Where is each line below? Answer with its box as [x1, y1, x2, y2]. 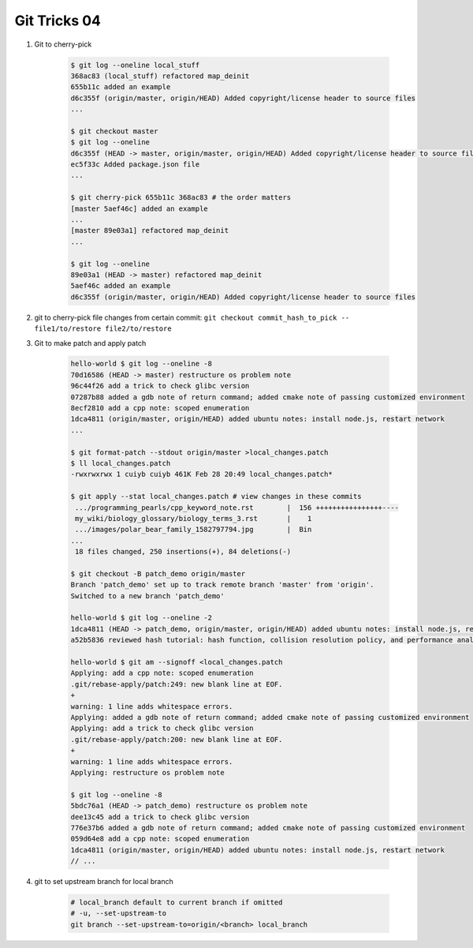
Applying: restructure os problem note [70, 768, 225, 777]
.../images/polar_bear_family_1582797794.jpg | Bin [75, 525, 312, 534]
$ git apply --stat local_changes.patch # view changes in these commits [70, 492, 362, 501]
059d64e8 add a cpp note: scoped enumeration [70, 834, 250, 844]
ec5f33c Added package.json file [70, 160, 200, 169]
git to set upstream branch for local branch [34, 877, 173, 886]
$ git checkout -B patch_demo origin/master [70, 569, 246, 578]
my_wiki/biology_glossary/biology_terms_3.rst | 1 [75, 514, 312, 523]
